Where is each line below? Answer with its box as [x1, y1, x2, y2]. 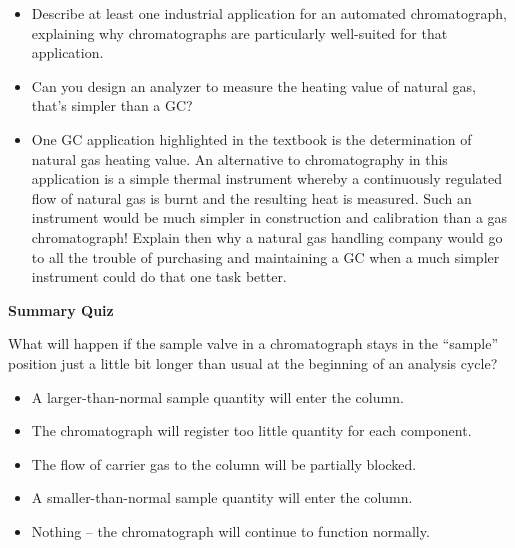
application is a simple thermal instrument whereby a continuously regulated [31, 168, 503, 189]
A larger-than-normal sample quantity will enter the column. [31, 386, 404, 407]
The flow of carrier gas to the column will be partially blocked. [31, 453, 417, 474]
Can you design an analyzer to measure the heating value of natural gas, [31, 75, 476, 96]
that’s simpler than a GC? [31, 95, 193, 116]
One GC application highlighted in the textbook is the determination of [31, 128, 472, 149]
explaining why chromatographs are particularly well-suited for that [31, 22, 448, 43]
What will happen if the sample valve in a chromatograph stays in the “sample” [8, 333, 498, 354]
